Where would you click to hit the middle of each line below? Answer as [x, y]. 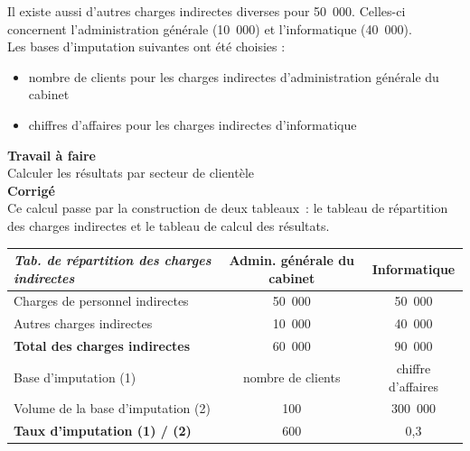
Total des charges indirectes [102, 346]
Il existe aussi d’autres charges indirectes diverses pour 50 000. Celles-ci [207, 11]
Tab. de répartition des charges [113, 260]
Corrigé [31, 190]
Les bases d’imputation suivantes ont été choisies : [146, 46]
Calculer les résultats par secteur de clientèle [131, 173]
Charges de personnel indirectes [101, 301]
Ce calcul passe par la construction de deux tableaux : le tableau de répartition [228, 208]
